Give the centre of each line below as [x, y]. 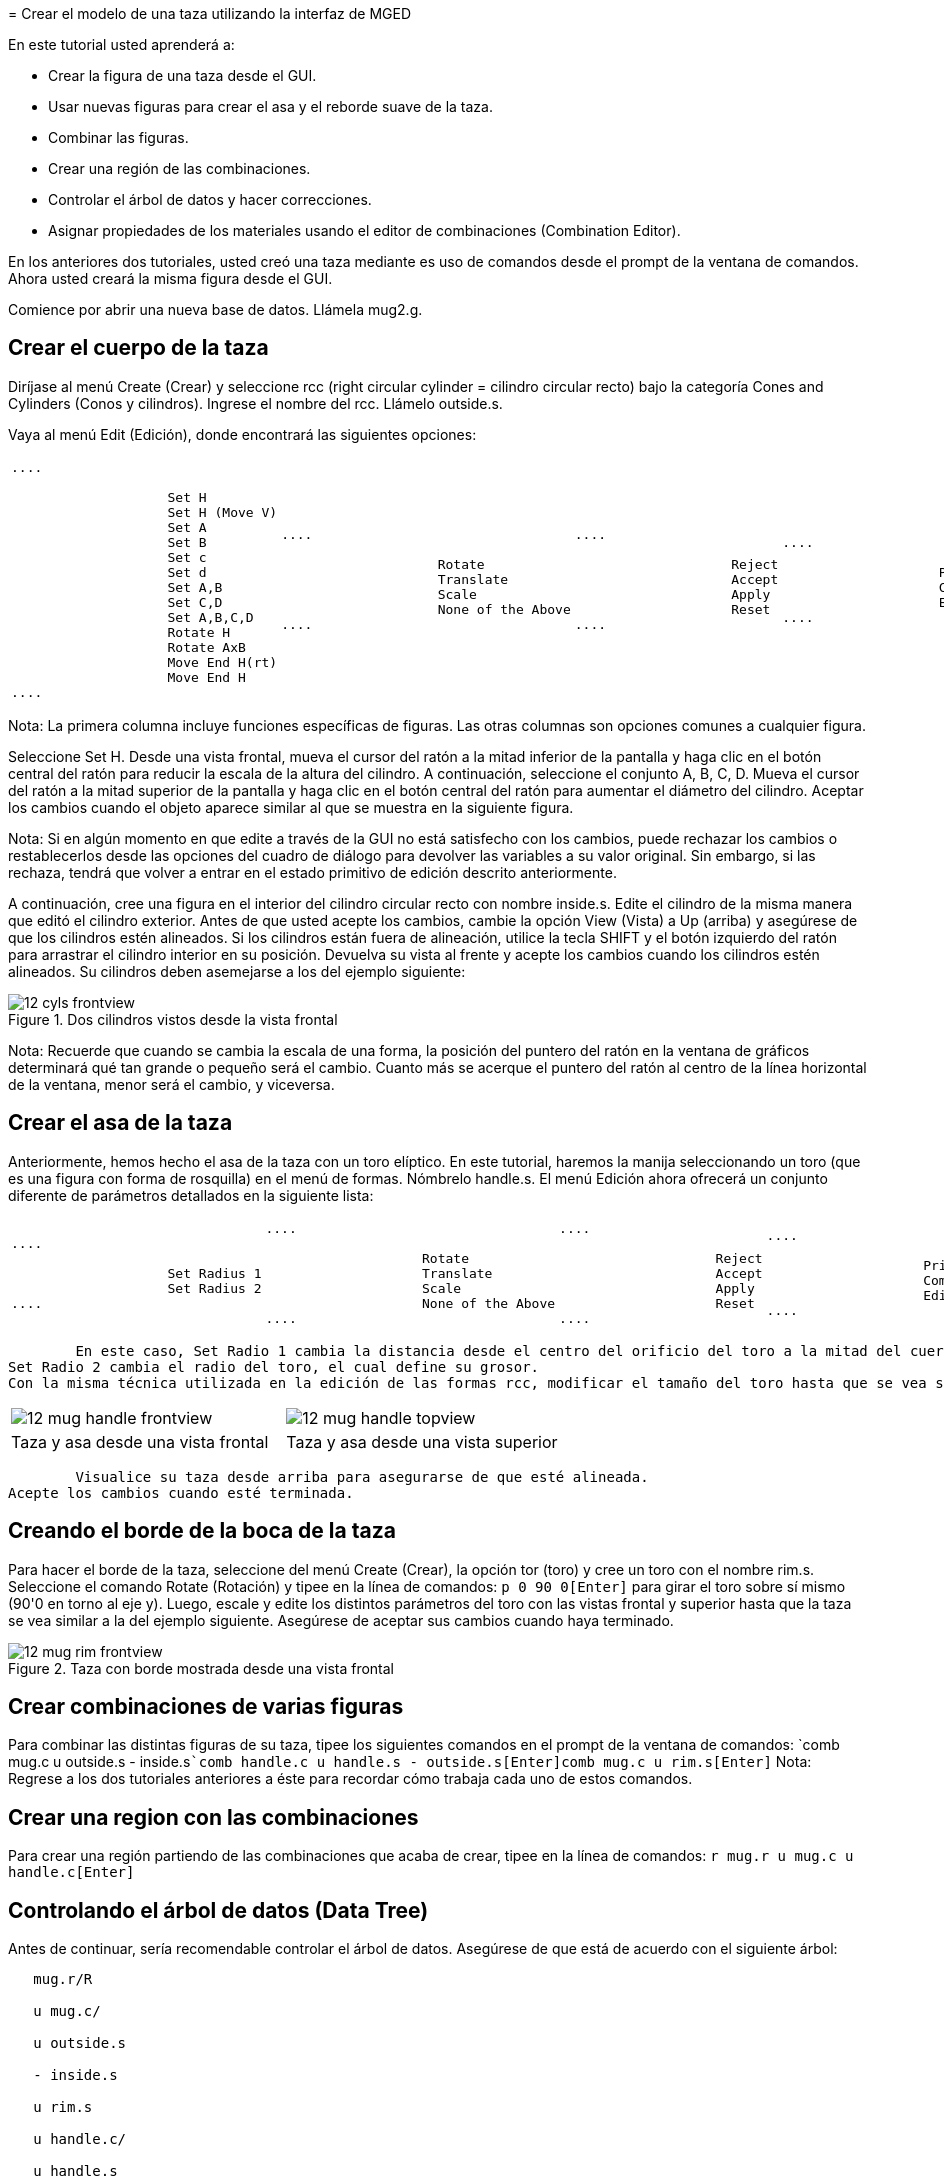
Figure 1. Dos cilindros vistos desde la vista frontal [173, 1019]
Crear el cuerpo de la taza [138, 348]
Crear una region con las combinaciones [213, 1817]
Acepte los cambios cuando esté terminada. [181, 1492]
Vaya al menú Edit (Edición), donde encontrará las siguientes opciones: [242, 434]
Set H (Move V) [222, 512]
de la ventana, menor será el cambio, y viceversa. [171, 1084]
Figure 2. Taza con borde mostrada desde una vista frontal [201, 1668]
